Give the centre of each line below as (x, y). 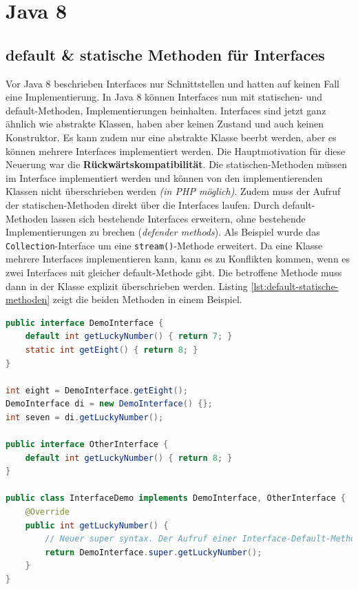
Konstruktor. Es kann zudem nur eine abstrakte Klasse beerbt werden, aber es (171, 137)
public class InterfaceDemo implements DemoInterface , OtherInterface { (176, 498)
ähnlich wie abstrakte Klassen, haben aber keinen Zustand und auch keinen (165, 124)
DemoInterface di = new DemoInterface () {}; (109, 404)
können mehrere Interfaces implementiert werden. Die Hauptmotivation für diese (176, 151)
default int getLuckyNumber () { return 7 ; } (129, 337)
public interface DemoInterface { (85, 323)
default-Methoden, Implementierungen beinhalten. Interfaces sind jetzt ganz (166, 110)
